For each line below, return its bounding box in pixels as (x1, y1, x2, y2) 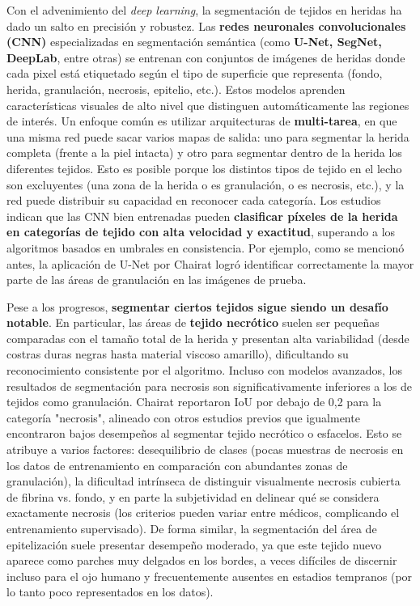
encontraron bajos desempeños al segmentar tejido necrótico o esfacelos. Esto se (6, 425, 402, 442)
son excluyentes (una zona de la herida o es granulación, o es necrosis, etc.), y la (6, 176, 405, 193)
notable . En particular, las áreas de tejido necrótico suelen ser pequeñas (6, 314, 380, 331)
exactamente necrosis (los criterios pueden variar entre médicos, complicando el (6, 504, 400, 521)
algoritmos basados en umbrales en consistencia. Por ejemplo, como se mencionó (6, 239, 405, 256)
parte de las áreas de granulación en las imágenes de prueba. (6, 271, 307, 288)
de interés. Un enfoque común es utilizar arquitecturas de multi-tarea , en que (6, 112, 397, 129)
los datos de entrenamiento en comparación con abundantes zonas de (6, 456, 348, 473)
